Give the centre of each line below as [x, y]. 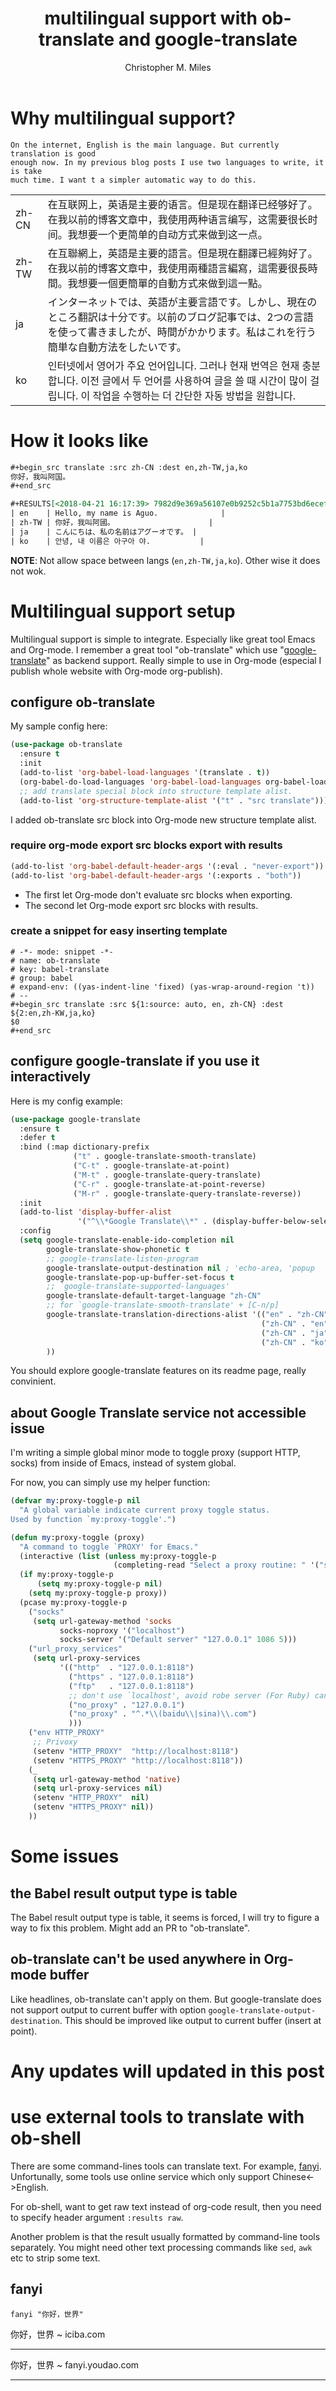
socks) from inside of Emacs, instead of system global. [123, 1463]
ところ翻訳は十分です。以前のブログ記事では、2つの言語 [180, 317]
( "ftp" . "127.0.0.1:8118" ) [131, 1686]
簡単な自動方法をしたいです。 [117, 347]
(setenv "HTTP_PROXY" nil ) [91, 1798]
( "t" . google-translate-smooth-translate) [165, 1157]
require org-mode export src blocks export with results [146, 845]
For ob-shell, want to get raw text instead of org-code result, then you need [166, 2206]
